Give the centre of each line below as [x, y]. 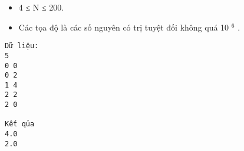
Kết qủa [20, 124]
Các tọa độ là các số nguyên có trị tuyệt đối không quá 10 [124, 27]
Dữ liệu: [22, 46]
